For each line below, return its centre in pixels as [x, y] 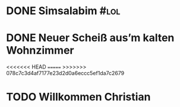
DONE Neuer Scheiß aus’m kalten [90, 38]
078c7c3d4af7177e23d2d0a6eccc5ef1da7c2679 [65, 73]
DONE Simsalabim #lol [63, 11]
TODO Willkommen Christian [78, 97]
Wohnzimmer [40, 51]
